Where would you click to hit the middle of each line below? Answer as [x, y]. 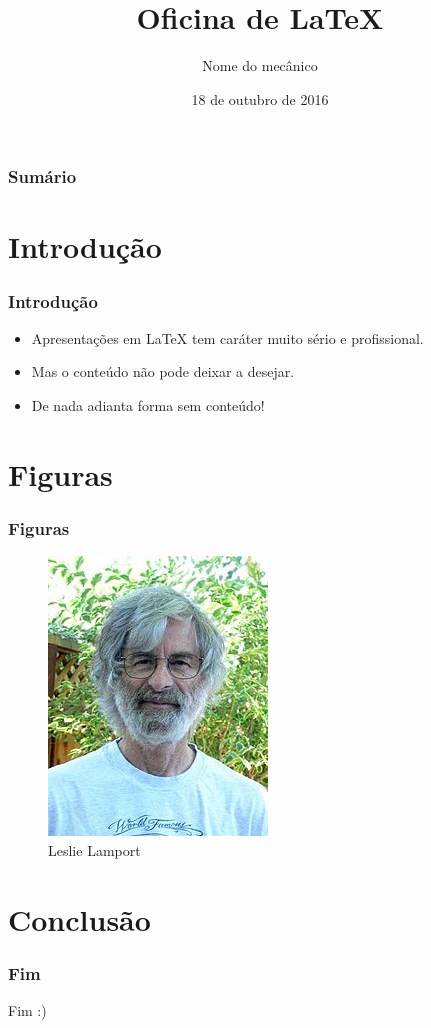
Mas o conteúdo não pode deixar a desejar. [163, 371]
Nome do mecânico [260, 65]
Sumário [42, 176]
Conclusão [79, 918]
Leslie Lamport [94, 849]
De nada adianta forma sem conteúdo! [148, 405]
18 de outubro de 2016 [260, 98]
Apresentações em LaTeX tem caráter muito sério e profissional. [227, 337]
